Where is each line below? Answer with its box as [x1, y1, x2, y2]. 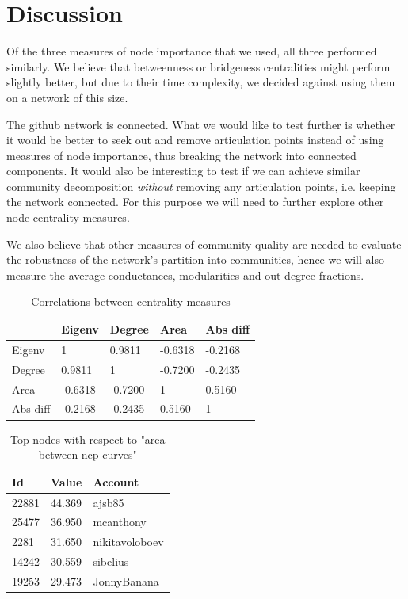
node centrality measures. [6, 209, 130, 226]
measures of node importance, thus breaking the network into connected [6, 147, 357, 163]
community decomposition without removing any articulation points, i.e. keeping [6, 177, 396, 194]
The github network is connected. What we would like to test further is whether [6, 116, 395, 132]
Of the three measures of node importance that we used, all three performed [6, 43, 377, 59]
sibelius [93, 553, 129, 570]
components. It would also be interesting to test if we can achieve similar [6, 162, 360, 179]
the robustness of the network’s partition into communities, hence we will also [6, 251, 384, 268]
